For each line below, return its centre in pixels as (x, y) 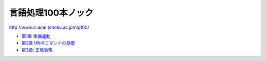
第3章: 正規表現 (37, 50)
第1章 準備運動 (36, 36)
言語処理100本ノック (51, 13)
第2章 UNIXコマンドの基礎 (48, 43)
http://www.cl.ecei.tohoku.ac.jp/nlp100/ (49, 27)
